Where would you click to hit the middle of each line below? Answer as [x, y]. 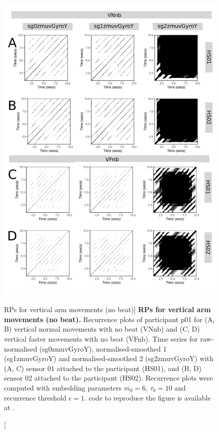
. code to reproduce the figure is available [147, 397]
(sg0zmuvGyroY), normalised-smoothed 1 [103, 348]
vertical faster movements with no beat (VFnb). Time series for [101, 338]
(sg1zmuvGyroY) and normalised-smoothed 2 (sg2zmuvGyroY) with [109, 358]
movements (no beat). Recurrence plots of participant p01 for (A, [109, 319]
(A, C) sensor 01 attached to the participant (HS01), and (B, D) [103, 368]
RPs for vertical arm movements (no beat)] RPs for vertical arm [107, 309]
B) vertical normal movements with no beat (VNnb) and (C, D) [102, 329]
